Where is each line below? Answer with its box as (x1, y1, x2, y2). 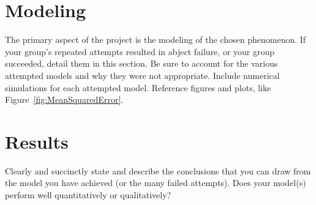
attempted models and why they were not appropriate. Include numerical (5, 69, 280, 81)
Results (5, 129, 69, 154)
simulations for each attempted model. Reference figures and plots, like (5, 81, 271, 94)
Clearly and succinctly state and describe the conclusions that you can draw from (5, 164, 311, 177)
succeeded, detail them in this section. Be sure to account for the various (5, 57, 278, 70)
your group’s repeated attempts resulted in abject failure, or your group (5, 45, 275, 58)
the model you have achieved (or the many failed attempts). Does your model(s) (5, 176, 306, 189)
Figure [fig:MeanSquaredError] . (5, 93, 124, 106)
